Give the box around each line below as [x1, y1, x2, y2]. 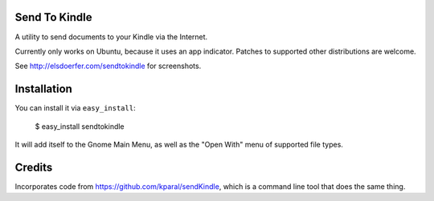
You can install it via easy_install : [14, 103, 136, 113]
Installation [14, 82, 72, 96]
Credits [14, 160, 53, 174]
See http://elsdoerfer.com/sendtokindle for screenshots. [14, 61, 202, 71]
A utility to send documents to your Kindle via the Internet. [14, 32, 208, 42]
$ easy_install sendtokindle [35, 121, 125, 131]
